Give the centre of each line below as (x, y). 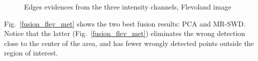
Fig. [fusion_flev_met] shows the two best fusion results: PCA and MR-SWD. (125, 23)
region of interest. (31, 53)
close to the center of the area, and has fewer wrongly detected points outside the (129, 43)
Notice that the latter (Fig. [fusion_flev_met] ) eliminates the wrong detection (125, 33)
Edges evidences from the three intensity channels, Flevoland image (128, 6)
